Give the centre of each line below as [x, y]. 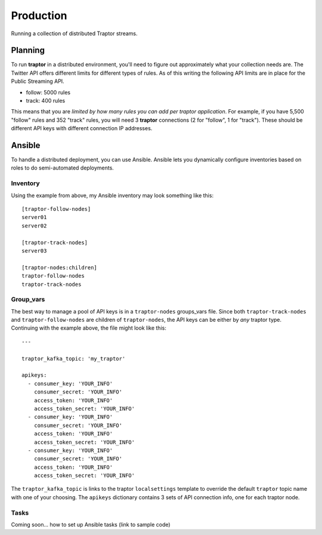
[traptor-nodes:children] [60, 267]
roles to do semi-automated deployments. [63, 168]
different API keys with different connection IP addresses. [82, 128]
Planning [28, 50]
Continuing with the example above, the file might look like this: [89, 328]
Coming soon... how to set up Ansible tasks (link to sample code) [91, 525]
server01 [34, 217]
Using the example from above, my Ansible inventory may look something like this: [112, 195]
